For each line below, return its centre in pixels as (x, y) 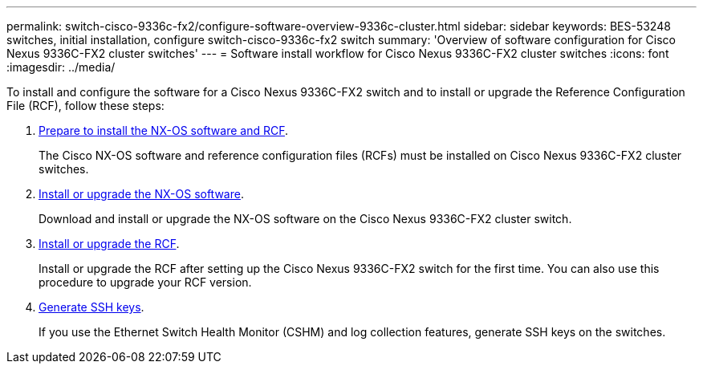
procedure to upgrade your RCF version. (145, 282)
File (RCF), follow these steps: (85, 106)
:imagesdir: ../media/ (61, 67)
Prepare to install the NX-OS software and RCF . (163, 130)
